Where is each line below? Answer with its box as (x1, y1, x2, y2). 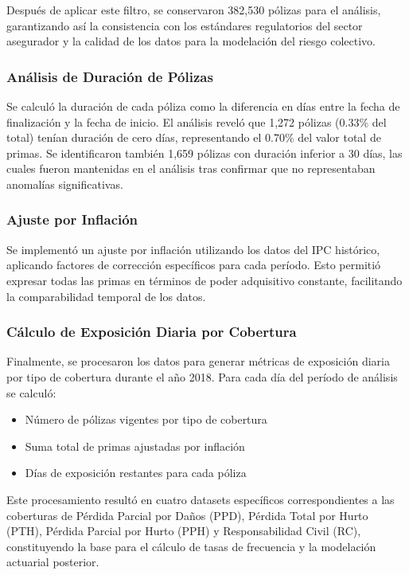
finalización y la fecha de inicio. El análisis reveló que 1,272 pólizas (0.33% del (6, 113, 387, 130)
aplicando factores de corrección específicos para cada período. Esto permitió (6, 256, 381, 273)
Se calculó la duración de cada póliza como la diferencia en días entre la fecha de (6, 98, 400, 114)
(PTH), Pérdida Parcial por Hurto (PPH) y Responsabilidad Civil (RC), (6, 522, 361, 539)
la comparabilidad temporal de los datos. (6, 287, 206, 304)
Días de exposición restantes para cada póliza (25, 464, 247, 481)
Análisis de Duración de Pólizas (6, 66, 213, 86)
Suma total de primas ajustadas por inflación (25, 437, 245, 454)
